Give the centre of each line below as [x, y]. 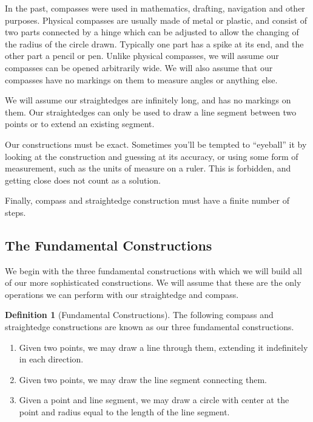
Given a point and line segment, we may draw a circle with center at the [154, 400]
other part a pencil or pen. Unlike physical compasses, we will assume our [142, 56]
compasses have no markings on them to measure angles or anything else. [141, 79]
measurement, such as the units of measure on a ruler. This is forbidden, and [148, 168]
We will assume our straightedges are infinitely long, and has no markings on [148, 100]
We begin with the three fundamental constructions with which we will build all [153, 270]
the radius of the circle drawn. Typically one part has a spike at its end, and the [154, 43]
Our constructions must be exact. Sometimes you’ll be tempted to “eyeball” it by [156, 144]
